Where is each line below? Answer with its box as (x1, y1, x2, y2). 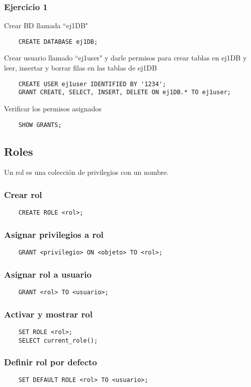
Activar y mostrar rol (4, 307, 93, 320)
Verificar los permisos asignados (4, 103, 102, 113)
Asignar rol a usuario (4, 268, 92, 280)
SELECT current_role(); (18, 337, 98, 344)
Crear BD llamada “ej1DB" (4, 20, 89, 31)
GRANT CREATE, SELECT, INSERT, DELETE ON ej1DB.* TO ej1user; (18, 89, 231, 96)
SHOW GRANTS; (18, 121, 62, 128)
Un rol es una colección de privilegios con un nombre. (4, 167, 169, 177)
